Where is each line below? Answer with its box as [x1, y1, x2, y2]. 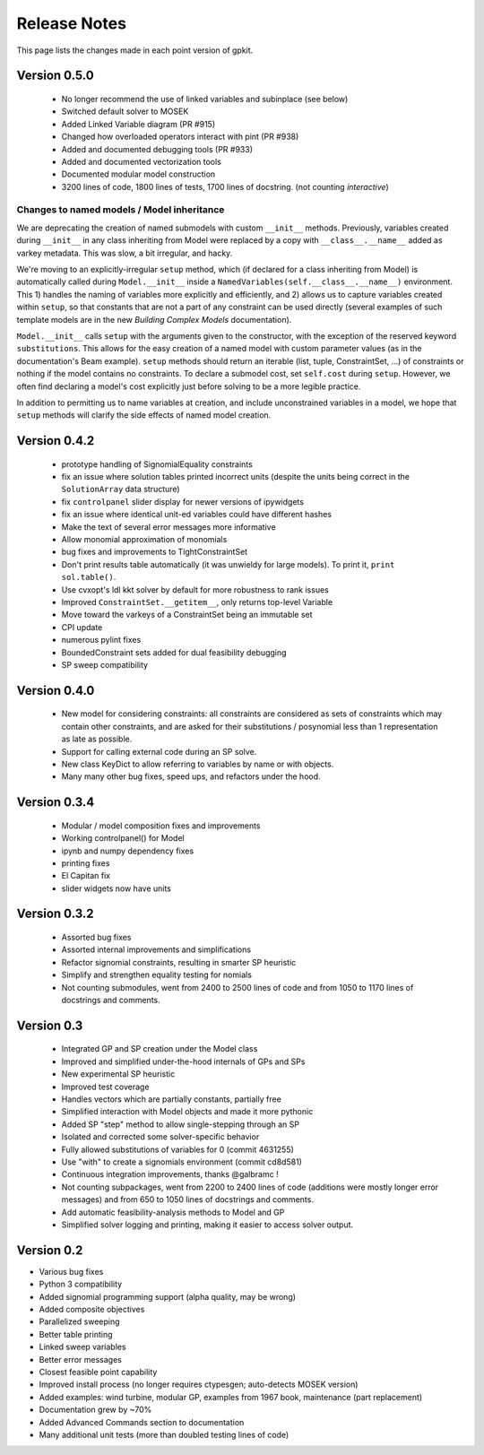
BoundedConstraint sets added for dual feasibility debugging [61, 646, 287, 658]
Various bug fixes [39, 1266, 104, 1277]
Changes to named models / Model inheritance [16, 204, 225, 216]
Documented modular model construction [61, 169, 216, 179]
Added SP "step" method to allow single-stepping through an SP [61, 1119, 300, 1130]
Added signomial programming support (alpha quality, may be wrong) [39, 1291, 296, 1302]
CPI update [61, 621, 103, 632]
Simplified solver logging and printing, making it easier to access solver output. [61, 1219, 354, 1230]
